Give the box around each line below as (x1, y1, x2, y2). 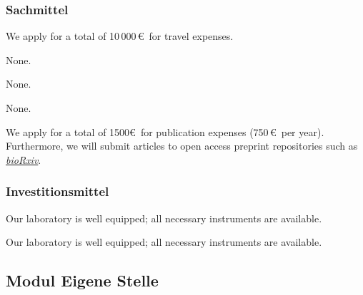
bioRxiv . (6, 152, 41, 167)
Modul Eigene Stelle (6, 269, 159, 291)
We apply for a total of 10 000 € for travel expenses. (6, 29, 234, 43)
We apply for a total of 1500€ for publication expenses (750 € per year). (6, 124, 324, 139)
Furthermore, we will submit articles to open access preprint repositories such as (6, 138, 358, 153)
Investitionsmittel (6, 182, 109, 200)
